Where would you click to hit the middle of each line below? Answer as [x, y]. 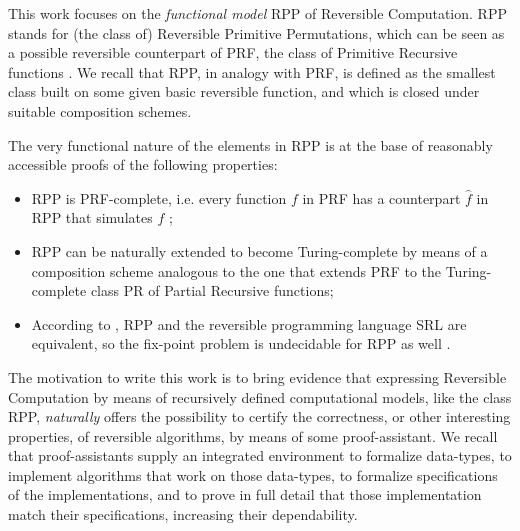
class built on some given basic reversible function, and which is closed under [244, 91]
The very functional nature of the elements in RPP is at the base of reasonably [250, 144]
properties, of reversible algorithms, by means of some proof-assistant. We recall [253, 435]
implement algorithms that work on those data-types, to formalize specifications [253, 474]
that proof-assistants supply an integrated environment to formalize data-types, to [260, 455]
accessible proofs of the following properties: [143, 164]
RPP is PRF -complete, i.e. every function [159, 197]
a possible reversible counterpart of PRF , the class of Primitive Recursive [233, 52]
